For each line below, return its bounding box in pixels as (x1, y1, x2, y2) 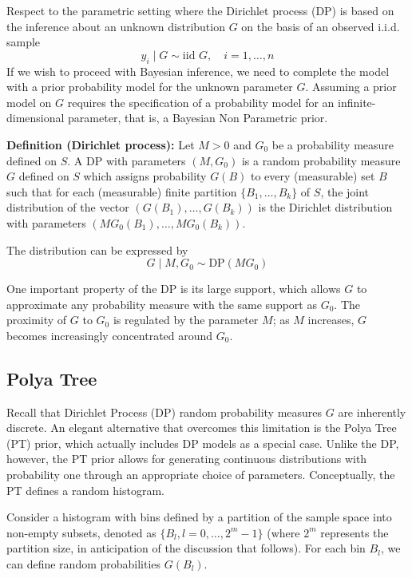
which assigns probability (83, 168, 207, 184)
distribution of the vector (6, 199, 129, 216)
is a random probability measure (241, 152, 401, 168)
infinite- (338, 93, 376, 110)
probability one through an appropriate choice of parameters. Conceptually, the (6, 466, 395, 483)
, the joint (320, 183, 370, 200)
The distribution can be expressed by (6, 241, 188, 258)
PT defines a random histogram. (6, 481, 164, 498)
